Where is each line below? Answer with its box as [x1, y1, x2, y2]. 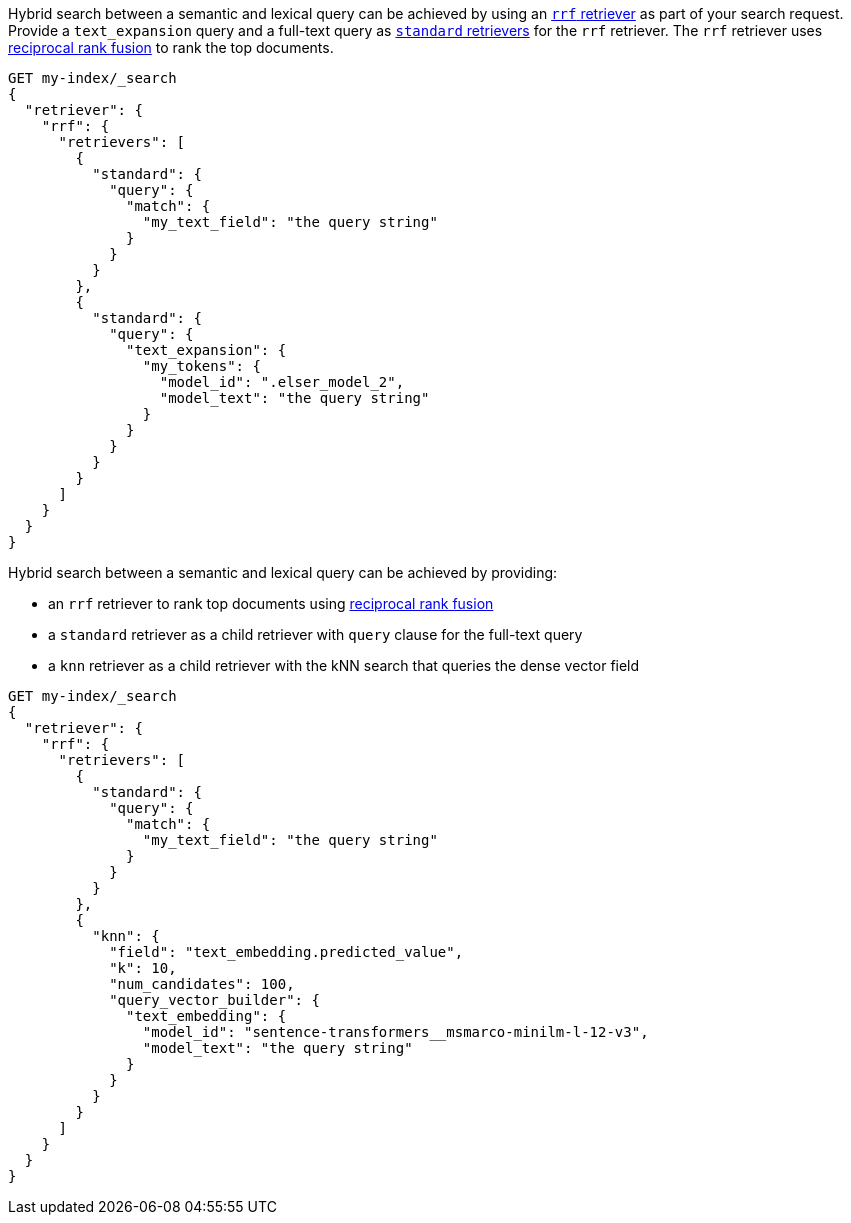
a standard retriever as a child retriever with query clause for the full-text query [48, 626, 583, 643]
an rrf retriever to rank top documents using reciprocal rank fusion [48, 595, 494, 612]
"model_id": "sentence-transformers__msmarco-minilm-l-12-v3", [142, 1024, 649, 1040]
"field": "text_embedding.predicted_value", [109, 944, 464, 960]
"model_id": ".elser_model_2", [159, 374, 405, 390]
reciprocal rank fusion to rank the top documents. [8, 39, 334, 56]
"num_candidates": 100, [109, 976, 295, 992]
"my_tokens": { [142, 358, 261, 374]
